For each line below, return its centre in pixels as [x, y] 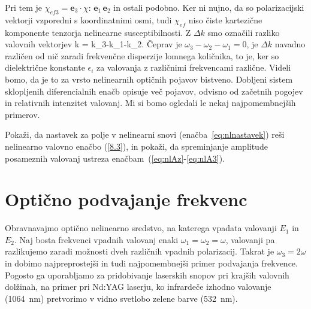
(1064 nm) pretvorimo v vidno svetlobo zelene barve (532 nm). [121, 298]
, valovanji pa [250, 239]
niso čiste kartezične [225, 19]
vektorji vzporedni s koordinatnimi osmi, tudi [88, 19]
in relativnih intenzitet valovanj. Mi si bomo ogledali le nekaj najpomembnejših [150, 103]
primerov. [22, 114]
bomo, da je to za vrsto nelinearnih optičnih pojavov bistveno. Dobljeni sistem [149, 79]
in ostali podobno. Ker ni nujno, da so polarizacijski [209, 7]
